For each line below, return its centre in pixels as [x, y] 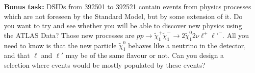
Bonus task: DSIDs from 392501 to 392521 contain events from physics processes [127, 6]
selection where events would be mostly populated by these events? [105, 64]
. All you [236, 35]
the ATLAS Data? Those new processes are [69, 35]
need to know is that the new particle [60, 45]
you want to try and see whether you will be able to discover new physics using [123, 26]
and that [17, 55]
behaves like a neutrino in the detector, [187, 45]
